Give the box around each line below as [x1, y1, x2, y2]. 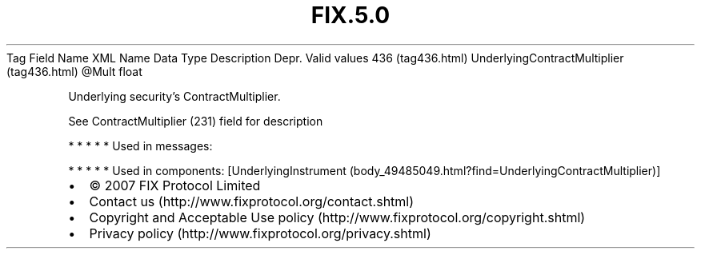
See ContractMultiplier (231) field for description [68, 114, 323, 128]
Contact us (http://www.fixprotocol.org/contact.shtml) [89, 193, 415, 209]
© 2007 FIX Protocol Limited [89, 177, 261, 193]
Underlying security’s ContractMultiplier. [68, 89, 281, 103]
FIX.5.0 [310, 2, 391, 29]
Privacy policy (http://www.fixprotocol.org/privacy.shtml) [89, 225, 431, 241]
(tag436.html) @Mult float [6, 64, 142, 78]
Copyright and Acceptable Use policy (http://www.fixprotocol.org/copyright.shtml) [89, 209, 586, 225]
